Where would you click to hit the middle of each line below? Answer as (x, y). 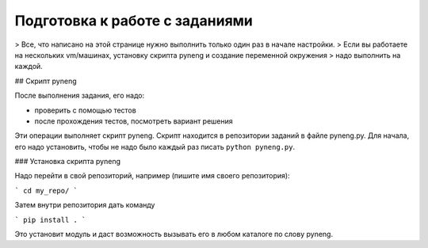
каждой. (29, 67)
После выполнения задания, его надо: (80, 96)
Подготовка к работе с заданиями (134, 21)
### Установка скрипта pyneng (68, 162)
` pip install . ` (50, 219)
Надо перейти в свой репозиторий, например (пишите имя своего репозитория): (152, 176)
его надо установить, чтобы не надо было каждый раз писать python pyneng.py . (155, 147)
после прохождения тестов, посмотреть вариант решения (134, 121)
